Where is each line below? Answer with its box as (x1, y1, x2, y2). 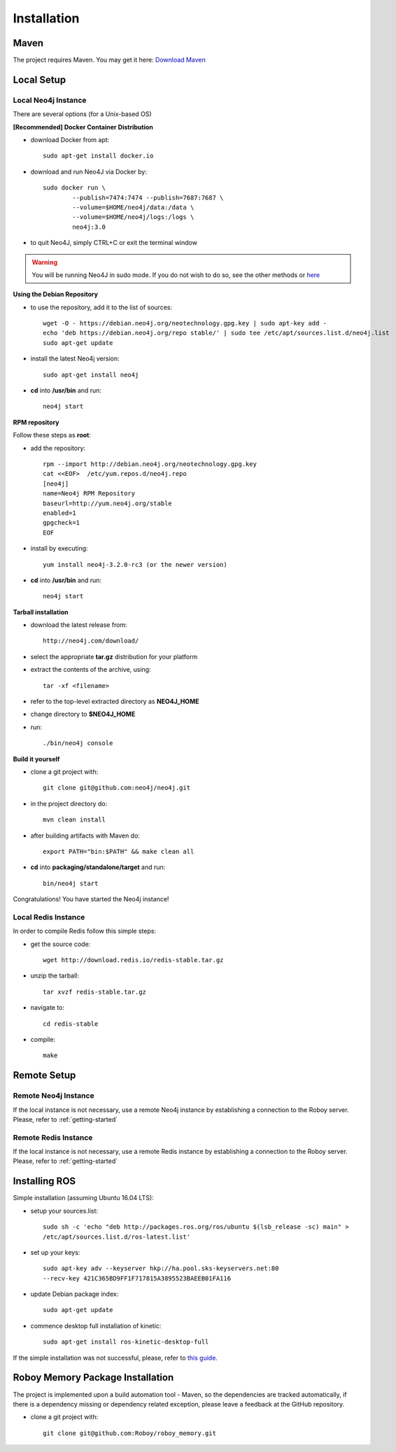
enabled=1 (43, 509, 76, 517)
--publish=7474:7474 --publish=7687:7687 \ (72, 193, 224, 202)
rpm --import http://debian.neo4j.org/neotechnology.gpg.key (43, 460, 257, 468)
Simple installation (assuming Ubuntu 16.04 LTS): (13, 1194, 154, 1202)
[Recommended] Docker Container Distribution (13, 122, 154, 131)
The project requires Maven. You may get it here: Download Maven (13, 56, 206, 64)
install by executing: (30, 544, 88, 553)
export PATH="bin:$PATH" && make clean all (43, 847, 195, 855)
